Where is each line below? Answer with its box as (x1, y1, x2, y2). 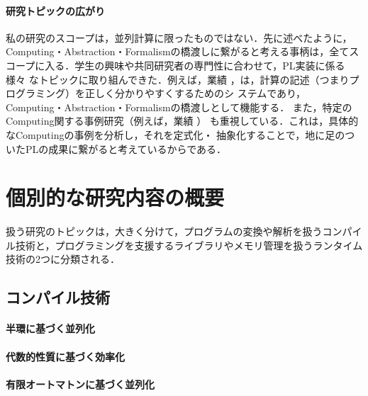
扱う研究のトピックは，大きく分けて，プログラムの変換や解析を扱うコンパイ (6, 224, 362, 239)
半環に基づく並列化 (6, 321, 95, 336)
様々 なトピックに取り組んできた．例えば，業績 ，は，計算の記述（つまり (6, 72, 350, 86)
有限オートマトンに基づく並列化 (6, 376, 155, 391)
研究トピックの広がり (6, 3, 105, 18)
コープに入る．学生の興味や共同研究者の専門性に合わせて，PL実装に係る (6, 57, 345, 72)
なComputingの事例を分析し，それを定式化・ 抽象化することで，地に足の (6, 127, 345, 142)
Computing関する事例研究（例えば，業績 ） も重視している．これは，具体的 (6, 113, 359, 128)
